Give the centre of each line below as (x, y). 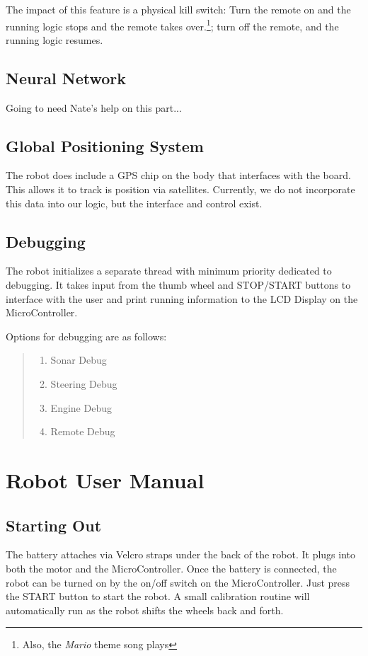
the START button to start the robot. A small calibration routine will (158, 596)
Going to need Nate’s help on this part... (94, 107)
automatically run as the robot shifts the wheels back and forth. (145, 610)
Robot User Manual (105, 479)
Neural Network (66, 77)
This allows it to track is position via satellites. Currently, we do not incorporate (180, 189)
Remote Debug (83, 431)
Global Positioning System (105, 145)
